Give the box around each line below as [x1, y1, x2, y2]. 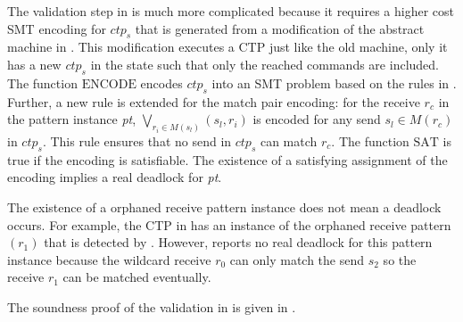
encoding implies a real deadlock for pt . [7, 168, 222, 186]
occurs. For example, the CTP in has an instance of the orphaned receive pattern [7, 215, 451, 234]
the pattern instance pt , [7, 110, 136, 128]
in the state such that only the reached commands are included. [90, 54, 439, 73]
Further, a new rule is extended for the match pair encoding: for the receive [7, 92, 420, 111]
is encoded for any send [252, 110, 381, 128]
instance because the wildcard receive [7, 250, 211, 268]
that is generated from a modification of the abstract [135, 19, 425, 37]
